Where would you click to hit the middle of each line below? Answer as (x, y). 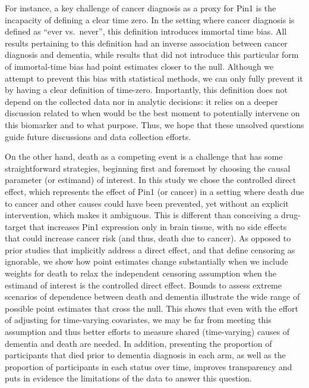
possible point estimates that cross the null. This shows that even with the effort (152, 308)
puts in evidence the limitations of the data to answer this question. (128, 378)
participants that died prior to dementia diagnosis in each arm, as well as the (145, 355)
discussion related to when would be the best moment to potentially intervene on (152, 113)
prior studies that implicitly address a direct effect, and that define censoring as (150, 249)
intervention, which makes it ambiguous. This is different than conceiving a (142, 215)
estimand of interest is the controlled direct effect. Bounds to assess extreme (143, 285)
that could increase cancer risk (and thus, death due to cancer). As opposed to (148, 238)
